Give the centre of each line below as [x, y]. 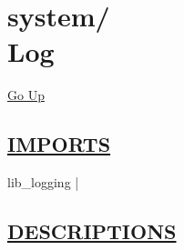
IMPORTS [59, 144]
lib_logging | [43, 182]
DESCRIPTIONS [92, 231]
